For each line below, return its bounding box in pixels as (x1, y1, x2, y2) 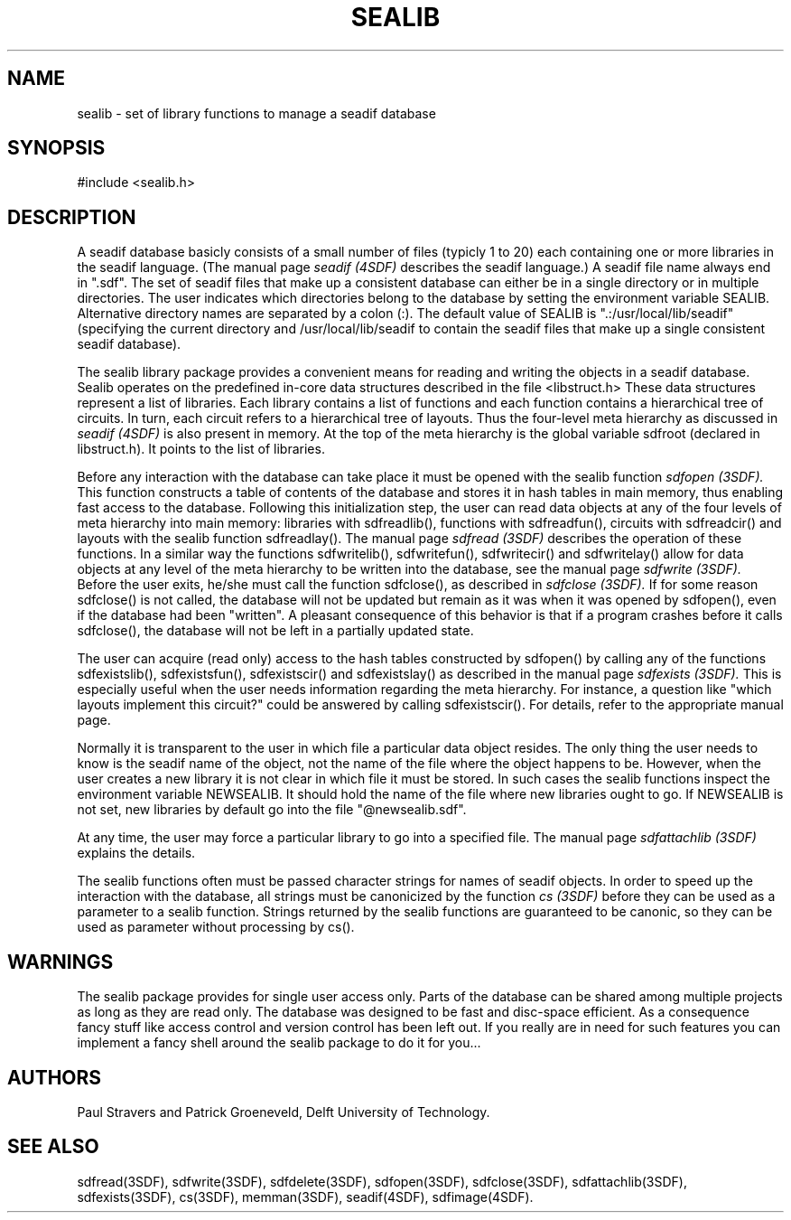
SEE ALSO (7, 1135, 99, 1159)
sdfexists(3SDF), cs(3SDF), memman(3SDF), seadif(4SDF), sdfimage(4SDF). (77, 1188, 534, 1205)
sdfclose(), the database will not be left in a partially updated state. (77, 623, 474, 639)
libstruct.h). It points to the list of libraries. (77, 441, 325, 457)
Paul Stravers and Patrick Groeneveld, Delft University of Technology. (77, 1103, 490, 1120)
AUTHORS (7, 1065, 102, 1089)
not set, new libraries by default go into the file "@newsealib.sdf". (77, 802, 467, 818)
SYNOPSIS (7, 136, 106, 160)
